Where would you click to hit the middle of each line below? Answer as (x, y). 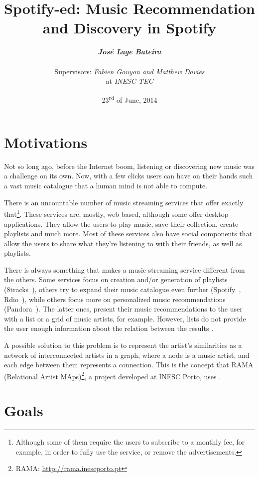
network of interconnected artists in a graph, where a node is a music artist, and (127, 355)
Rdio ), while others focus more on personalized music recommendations (115, 299)
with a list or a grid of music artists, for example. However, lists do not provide (125, 318)
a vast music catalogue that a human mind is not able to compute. (106, 186)
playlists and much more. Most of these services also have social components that (128, 234)
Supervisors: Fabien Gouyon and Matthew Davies (129, 71)
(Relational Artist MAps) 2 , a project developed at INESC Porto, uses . (113, 375)
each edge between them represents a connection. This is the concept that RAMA (129, 365)
